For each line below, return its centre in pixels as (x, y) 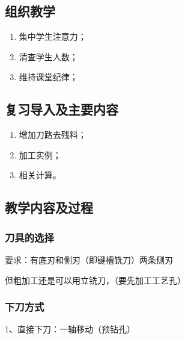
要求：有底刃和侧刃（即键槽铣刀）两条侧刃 (89, 259)
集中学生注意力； (53, 36)
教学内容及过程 (49, 207)
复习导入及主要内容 (62, 109)
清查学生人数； (48, 56)
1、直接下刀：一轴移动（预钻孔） (70, 329)
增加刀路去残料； (53, 135)
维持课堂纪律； (48, 77)
